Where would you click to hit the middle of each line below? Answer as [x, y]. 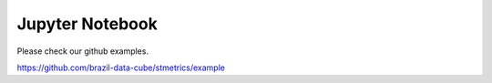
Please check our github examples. [83, 51]
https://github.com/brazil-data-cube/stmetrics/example [121, 67]
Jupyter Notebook [87, 24]
